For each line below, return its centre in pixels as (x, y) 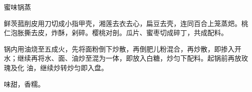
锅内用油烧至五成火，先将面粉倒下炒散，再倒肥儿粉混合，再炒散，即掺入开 (123, 48)
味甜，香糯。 (24, 84)
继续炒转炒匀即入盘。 (74, 67)
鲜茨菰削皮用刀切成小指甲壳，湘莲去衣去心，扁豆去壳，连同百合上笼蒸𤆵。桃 (126, 23)
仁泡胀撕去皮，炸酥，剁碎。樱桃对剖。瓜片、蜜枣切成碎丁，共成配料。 (116, 33)
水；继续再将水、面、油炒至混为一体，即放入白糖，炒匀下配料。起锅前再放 (123, 58)
